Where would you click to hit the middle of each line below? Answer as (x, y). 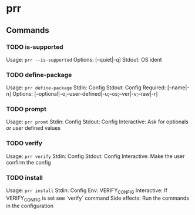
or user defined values (33, 128)
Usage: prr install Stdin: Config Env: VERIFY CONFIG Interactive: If (87, 191)
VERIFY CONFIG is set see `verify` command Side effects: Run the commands (98, 199)
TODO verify (24, 143)
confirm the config (28, 162)
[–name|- (178, 88)
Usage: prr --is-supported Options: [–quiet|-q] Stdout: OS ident (84, 59)
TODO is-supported (35, 47)
